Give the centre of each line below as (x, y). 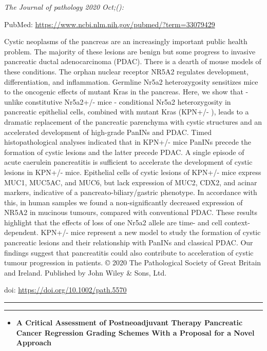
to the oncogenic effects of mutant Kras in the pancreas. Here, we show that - (126, 92)
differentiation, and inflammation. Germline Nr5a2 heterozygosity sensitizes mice (131, 81)
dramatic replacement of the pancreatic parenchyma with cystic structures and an (133, 121)
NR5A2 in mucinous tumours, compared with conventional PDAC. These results (131, 212)
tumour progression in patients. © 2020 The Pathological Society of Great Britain (133, 262)
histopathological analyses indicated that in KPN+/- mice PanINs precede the (128, 142)
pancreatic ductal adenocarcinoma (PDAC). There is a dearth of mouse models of (133, 61)
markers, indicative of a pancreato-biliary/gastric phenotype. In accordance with (131, 192)
